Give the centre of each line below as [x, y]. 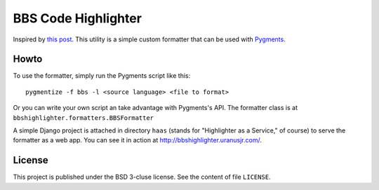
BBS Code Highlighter [77, 18]
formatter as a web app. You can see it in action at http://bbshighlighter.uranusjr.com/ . [138, 140]
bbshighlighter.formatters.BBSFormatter [84, 118]
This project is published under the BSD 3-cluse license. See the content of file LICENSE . [142, 177]
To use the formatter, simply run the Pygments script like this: [102, 76]
